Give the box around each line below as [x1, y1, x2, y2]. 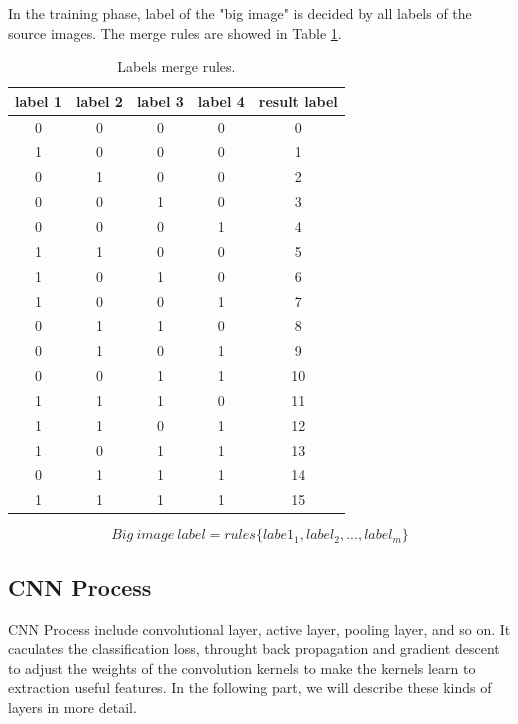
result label [258, 90, 338, 111]
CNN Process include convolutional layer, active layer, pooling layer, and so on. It [8, 618, 511, 639]
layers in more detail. [8, 696, 137, 717]
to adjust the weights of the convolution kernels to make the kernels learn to [8, 657, 476, 678]
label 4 [197, 90, 245, 111]
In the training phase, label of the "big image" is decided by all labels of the [8, 3, 472, 23]
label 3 [136, 90, 184, 111]
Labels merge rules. [117, 56, 236, 77]
